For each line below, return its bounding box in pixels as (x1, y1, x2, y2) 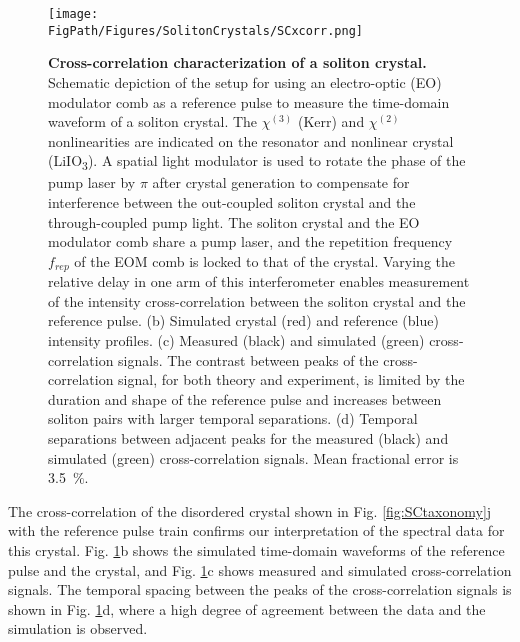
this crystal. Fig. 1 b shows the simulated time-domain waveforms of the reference (8, 539, 505, 560)
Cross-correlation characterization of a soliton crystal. (48, 52, 427, 73)
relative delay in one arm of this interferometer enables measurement (48, 271, 470, 292)
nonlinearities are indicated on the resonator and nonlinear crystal (48, 130, 454, 151)
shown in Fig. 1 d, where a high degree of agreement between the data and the (8, 598, 486, 619)
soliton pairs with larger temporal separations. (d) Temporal (48, 408, 418, 429)
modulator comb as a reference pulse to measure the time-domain (48, 91, 450, 112)
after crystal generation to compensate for (152, 172, 410, 193)
